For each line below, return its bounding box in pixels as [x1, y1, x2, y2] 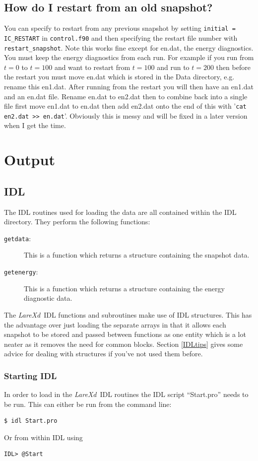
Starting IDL [4, 369, 57, 382]
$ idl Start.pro [4, 417, 58, 425]
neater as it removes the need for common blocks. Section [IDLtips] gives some [4, 338, 243, 349]
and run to [157, 62, 190, 72]
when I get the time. [4, 120, 66, 131]
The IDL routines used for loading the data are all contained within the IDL [4, 206, 237, 217]
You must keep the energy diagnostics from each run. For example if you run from [4, 52, 254, 63]
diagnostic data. [24, 293, 72, 303]
